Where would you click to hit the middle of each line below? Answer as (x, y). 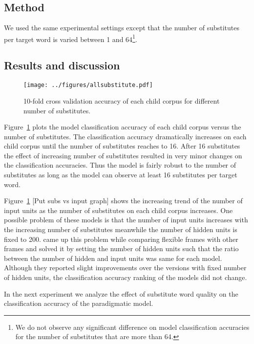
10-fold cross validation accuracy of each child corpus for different (122, 100)
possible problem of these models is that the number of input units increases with (126, 220)
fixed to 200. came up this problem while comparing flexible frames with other (121, 239)
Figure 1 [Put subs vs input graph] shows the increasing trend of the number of (123, 201)
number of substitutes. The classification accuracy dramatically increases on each (125, 136)
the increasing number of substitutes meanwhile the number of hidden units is (121, 229)
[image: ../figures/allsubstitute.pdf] (88, 85)
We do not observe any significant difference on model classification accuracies (132, 327)
